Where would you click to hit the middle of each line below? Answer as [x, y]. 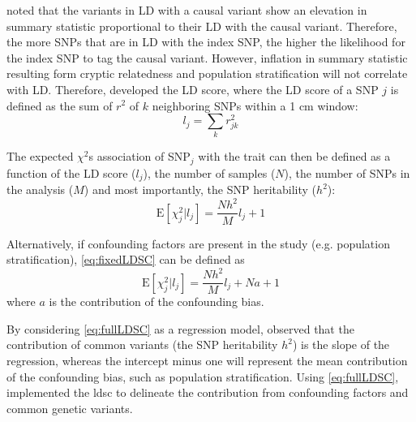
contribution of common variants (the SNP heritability [142, 344]
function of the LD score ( [71, 172]
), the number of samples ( [209, 172]
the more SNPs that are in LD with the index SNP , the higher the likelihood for [206, 42]
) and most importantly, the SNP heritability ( [200, 189]
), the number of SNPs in [347, 172]
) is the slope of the [341, 344]
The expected [40, 156]
